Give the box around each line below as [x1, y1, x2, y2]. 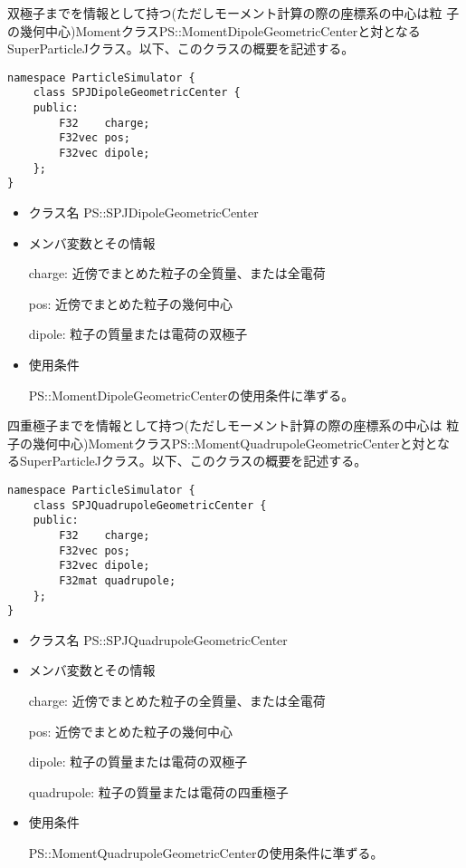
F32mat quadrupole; [59, 574, 176, 587]
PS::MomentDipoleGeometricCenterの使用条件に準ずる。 [28, 385, 355, 404]
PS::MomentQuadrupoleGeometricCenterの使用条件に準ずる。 [28, 844, 384, 863]
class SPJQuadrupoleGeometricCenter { [33, 498, 267, 512]
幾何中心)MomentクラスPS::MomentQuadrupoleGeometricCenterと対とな [32, 433, 450, 452]
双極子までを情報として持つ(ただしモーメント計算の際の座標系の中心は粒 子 [7, 4, 460, 22]
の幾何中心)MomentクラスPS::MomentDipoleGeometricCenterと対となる [7, 21, 421, 40]
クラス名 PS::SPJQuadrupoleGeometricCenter [28, 630, 288, 649]
